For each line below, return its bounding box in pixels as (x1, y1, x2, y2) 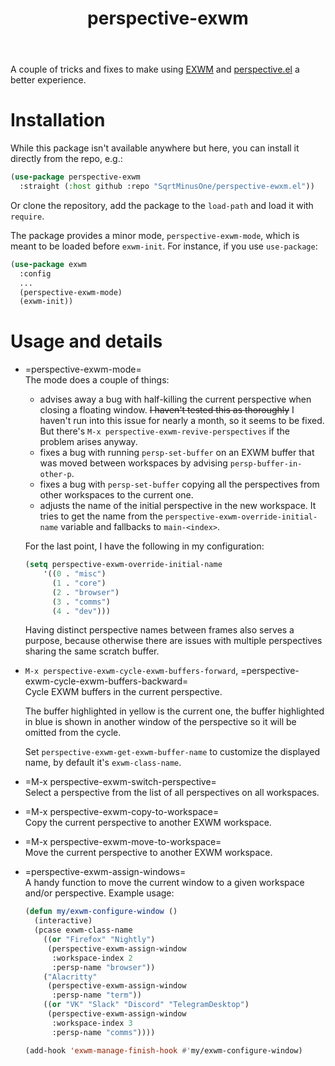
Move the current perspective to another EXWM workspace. (24, 847, 273, 859)
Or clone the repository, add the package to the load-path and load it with (10, 199, 314, 211)
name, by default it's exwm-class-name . (24, 757, 182, 769)
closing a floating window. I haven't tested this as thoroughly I (39, 404, 295, 416)
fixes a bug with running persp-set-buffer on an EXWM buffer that (39, 447, 315, 459)
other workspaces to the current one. (39, 489, 194, 501)
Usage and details (10, 330, 163, 353)
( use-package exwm (10, 259, 87, 269)
